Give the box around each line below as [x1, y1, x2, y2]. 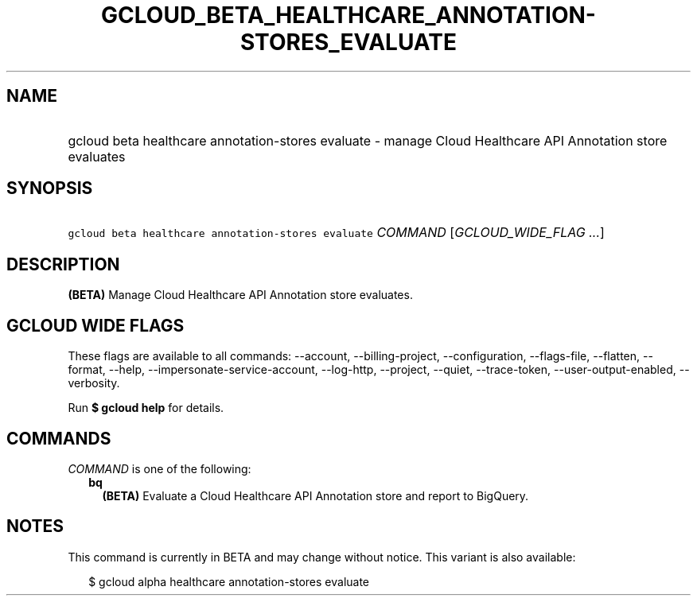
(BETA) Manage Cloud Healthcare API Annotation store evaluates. [68, 288, 413, 302]
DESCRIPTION [6, 254, 120, 274]
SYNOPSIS [6, 178, 93, 199]
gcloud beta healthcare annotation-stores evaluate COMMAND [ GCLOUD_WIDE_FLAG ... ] [68, 224, 605, 241]
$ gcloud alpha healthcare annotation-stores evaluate [88, 574, 370, 588]
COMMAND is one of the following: [68, 461, 251, 476]
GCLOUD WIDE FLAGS [6, 315, 185, 336]
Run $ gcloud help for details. [68, 401, 224, 415]
